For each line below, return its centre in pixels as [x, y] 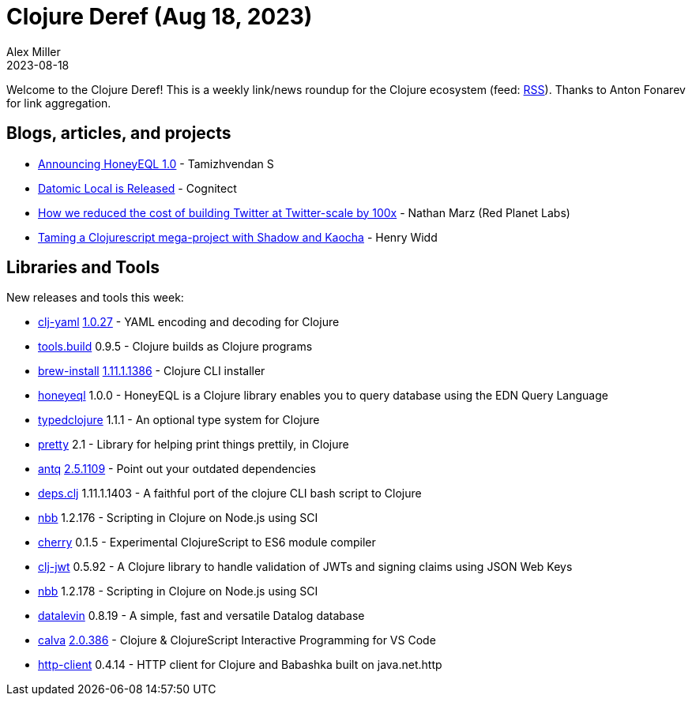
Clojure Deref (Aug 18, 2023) [160, 17]
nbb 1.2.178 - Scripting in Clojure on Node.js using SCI [178, 591]
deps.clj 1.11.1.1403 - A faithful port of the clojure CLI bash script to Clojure [230, 494]
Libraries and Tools [83, 268]
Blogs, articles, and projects [119, 133]
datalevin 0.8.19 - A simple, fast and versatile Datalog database [201, 616]
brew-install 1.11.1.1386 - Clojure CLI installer [152, 371]
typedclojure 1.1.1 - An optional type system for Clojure [179, 420]
